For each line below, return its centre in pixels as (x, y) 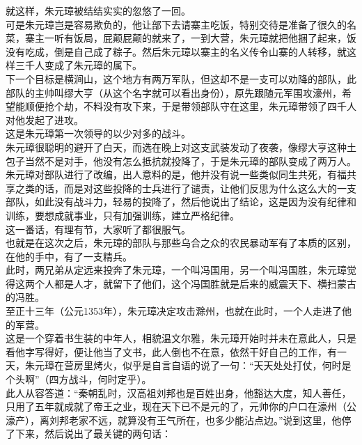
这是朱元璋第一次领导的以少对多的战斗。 (98, 133)
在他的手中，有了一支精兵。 (69, 256)
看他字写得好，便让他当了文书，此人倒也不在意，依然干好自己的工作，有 (171, 351)
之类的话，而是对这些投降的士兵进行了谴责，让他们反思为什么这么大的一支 (186, 188)
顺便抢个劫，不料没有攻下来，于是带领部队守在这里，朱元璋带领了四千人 (190, 106)
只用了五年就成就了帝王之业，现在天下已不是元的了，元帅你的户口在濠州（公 (181, 406)
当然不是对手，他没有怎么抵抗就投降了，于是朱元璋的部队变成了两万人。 (190, 161)
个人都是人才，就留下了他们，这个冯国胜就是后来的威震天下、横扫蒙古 (195, 283)
